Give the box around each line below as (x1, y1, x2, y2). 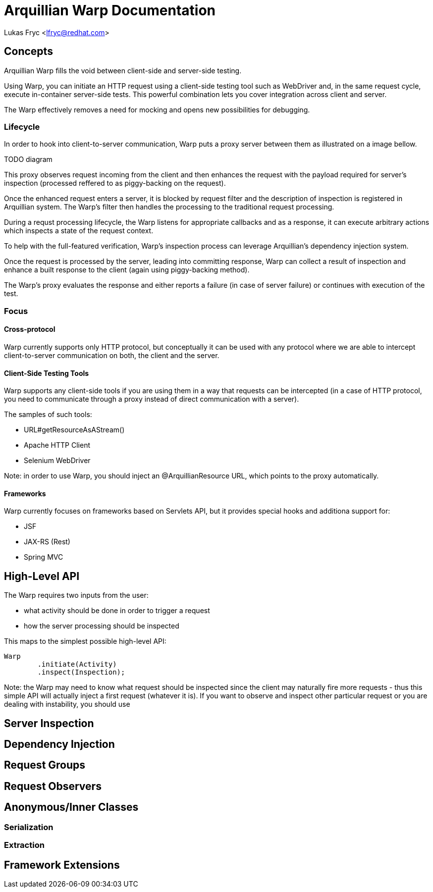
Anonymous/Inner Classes (4, 801, 139, 814)
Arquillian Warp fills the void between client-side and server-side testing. (4, 66, 242, 75)
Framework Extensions (4, 858, 120, 871)
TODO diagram (4, 155, 53, 164)
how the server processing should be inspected (24, 622, 179, 630)
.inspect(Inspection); (37, 668, 125, 677)
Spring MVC (24, 553, 63, 562)
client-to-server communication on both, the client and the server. (4, 351, 219, 360)
